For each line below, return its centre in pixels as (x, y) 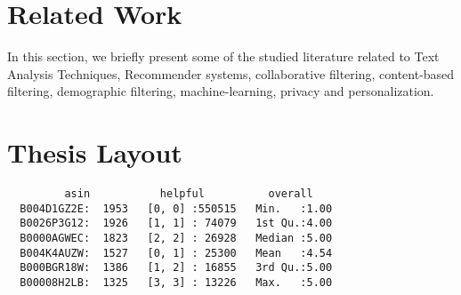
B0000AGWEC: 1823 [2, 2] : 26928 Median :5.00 (176, 238)
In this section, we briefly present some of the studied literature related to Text (223, 56)
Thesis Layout (95, 152)
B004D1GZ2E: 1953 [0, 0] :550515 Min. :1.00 (176, 208)
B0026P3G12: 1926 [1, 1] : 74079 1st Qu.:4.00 (176, 223)
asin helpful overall (189, 194)
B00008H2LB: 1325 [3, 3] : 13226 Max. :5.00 (176, 282)
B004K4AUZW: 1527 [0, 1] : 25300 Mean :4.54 (176, 253)
